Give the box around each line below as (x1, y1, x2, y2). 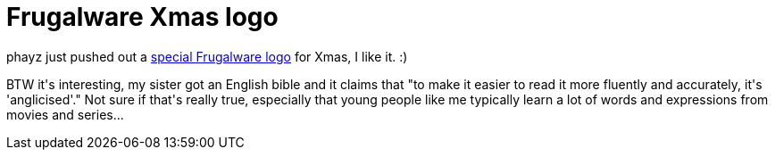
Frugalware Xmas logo (6, 2, 279, 32)
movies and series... (6, 106, 124, 122)
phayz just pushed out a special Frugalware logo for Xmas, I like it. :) (6, 48, 408, 64)
